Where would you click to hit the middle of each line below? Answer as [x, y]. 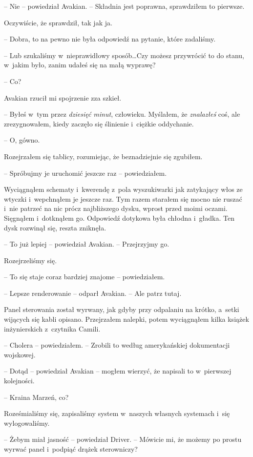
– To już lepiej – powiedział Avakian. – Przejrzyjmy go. [87, 244]
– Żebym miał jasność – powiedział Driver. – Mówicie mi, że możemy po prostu [123, 439]
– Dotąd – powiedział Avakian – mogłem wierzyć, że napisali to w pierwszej [118, 371]
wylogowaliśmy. [27, 423]
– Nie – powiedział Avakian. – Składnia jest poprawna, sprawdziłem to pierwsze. [124, 6]
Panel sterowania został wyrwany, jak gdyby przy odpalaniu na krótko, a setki [122, 309]
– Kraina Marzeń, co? [36, 397]
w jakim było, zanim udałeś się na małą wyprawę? [80, 65]
